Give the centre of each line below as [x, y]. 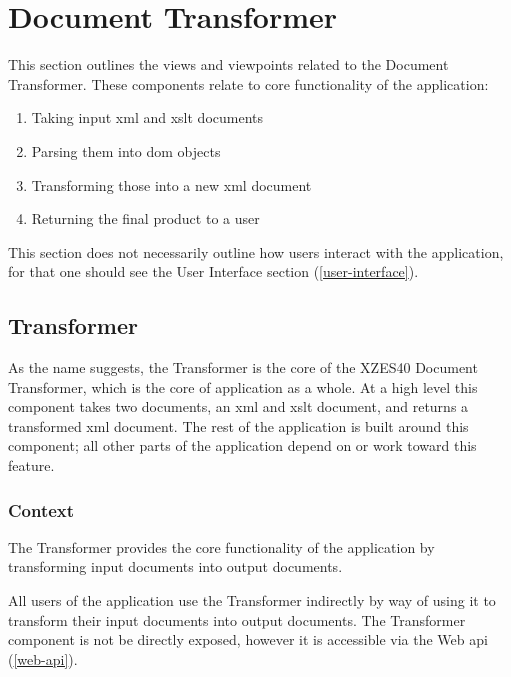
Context [41, 509]
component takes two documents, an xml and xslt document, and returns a [238, 406]
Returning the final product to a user [145, 218]
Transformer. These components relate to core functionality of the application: [248, 83]
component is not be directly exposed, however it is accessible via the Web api [248, 639]
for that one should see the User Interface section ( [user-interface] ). [213, 271]
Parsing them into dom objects [126, 150]
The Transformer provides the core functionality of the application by [221, 546]
